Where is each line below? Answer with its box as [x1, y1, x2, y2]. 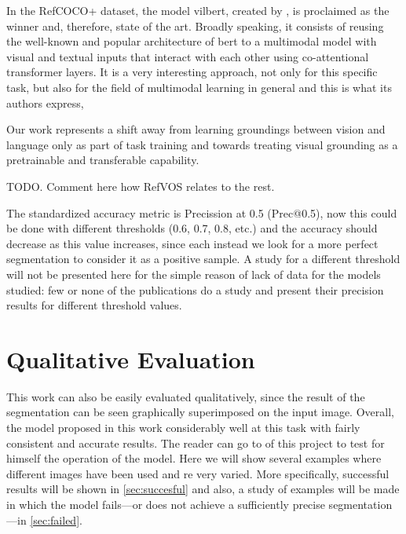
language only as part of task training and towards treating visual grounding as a [6, 136, 398, 152]
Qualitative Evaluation [6, 342, 255, 375]
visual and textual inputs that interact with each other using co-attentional [6, 48, 369, 64]
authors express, [6, 94, 84, 111]
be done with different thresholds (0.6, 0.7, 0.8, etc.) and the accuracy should [6, 220, 378, 236]
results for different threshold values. [6, 297, 182, 313]
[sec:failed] [30, 511, 80, 528]
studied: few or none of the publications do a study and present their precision [6, 281, 384, 298]
